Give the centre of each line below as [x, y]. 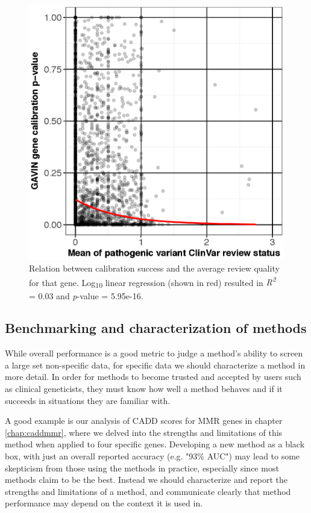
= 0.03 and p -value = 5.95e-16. [86, 295]
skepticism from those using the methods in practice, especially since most [142, 468]
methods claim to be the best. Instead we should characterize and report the [146, 480]
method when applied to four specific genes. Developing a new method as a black [155, 444]
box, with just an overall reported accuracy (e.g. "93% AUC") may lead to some [152, 456]
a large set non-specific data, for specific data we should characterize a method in [155, 365]
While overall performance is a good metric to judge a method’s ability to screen [154, 353]
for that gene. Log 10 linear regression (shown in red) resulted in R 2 [152, 282]
